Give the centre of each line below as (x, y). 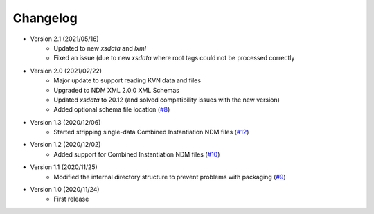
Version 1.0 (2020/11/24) (65, 190)
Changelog (45, 18)
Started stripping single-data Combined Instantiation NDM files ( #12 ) (151, 132)
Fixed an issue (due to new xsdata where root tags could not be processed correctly (174, 58)
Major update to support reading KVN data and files (127, 80)
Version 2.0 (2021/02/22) (66, 71)
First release (71, 199)
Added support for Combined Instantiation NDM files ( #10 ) (137, 154)
